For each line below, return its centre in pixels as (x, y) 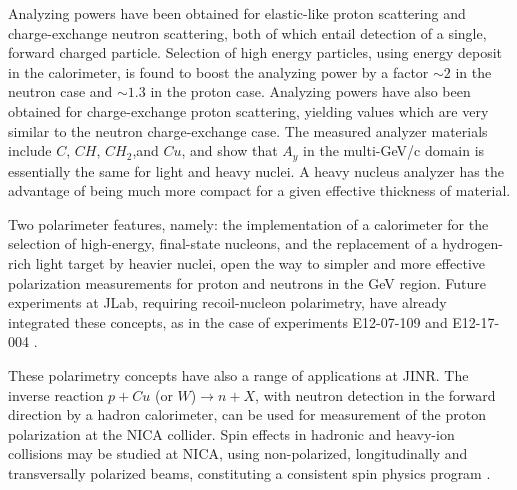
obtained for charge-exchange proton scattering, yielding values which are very (248, 110)
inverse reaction (56, 394)
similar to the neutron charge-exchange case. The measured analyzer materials (248, 130)
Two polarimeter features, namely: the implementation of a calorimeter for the (248, 223)
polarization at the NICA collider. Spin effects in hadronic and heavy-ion (231, 433)
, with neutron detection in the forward (375, 394)
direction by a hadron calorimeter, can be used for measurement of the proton (247, 414)
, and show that (229, 150)
